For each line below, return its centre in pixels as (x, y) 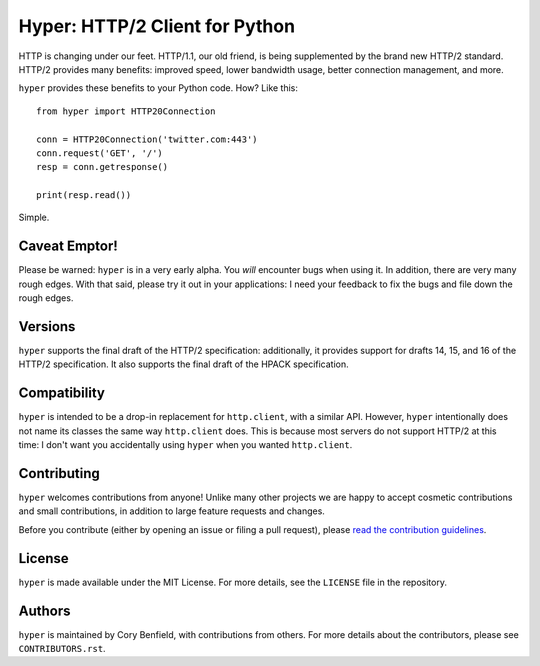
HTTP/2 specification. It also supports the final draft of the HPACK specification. (183, 364)
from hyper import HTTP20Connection (126, 111)
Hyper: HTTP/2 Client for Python (156, 26)
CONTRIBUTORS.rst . (62, 649)
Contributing (59, 473)
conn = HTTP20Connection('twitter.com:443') (147, 139)
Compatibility (61, 393)
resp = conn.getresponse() (102, 167)
